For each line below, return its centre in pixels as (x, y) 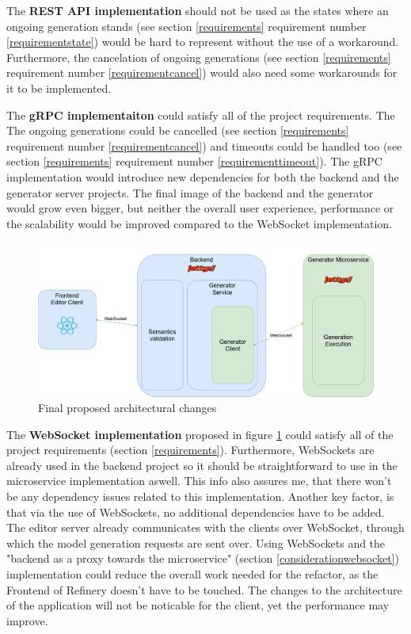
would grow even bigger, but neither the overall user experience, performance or (200, 208)
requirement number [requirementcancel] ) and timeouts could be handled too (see (204, 145)
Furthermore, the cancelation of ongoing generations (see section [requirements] (199, 57)
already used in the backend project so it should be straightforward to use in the (202, 465)
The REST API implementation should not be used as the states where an (198, 10)
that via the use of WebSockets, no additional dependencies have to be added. (196, 512)
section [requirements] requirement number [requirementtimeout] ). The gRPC (194, 161)
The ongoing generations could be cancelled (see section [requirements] (178, 130)
